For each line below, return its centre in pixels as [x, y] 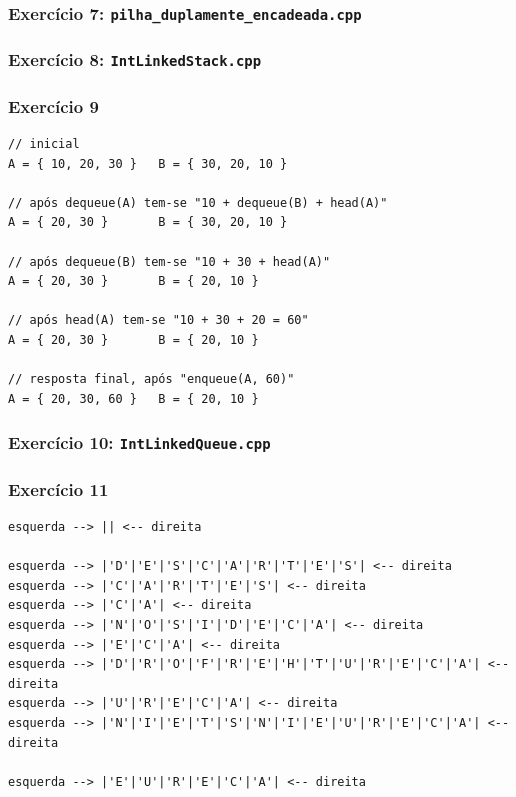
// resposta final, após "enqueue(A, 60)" [151, 379]
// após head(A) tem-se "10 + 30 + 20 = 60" [158, 320]
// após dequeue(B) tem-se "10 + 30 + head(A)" [169, 261]
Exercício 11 [58, 488]
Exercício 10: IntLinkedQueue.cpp [139, 442]
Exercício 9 [53, 105]
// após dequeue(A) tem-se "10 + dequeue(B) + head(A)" [198, 202]
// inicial [44, 144]
